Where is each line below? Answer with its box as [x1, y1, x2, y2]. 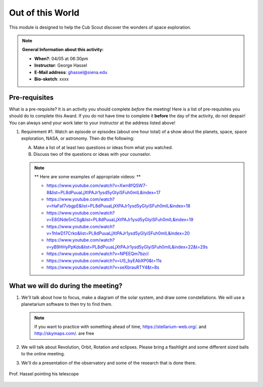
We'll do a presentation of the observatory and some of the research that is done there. [21, 360, 197, 366]
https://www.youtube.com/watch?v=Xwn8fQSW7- [46, 183, 148, 188]
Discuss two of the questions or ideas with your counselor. [33, 151, 151, 157]
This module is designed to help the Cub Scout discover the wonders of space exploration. [9, 24, 191, 30]
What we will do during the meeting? [9, 281, 123, 290]
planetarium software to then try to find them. [21, 301, 113, 307]
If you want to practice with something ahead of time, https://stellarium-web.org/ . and [34, 324, 207, 330]
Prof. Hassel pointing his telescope [9, 371, 79, 377]
